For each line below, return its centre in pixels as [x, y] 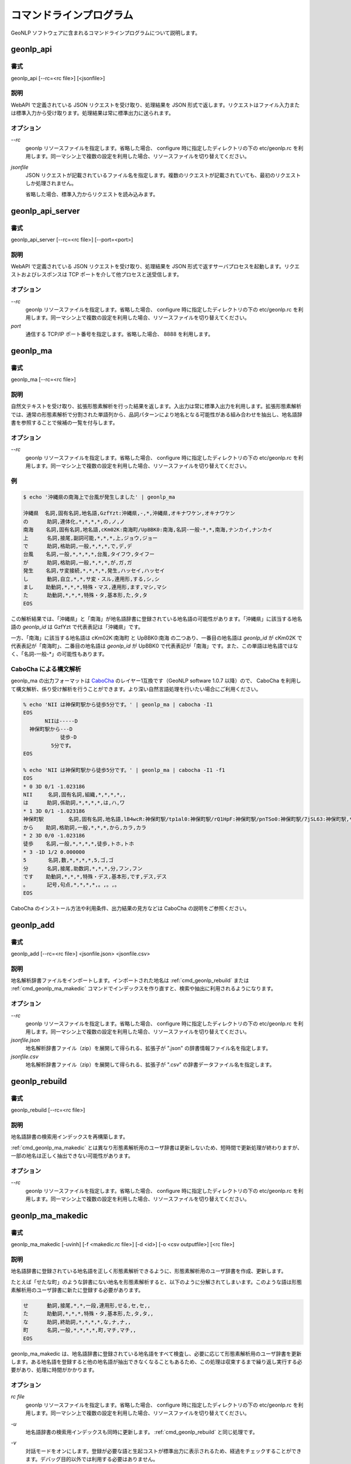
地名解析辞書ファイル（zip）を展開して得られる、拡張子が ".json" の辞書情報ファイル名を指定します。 [148, 1048]
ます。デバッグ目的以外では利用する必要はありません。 [92, 1459]
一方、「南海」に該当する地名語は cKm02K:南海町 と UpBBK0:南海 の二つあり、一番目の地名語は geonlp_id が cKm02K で [156, 638]
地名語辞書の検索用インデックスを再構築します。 [70, 1137]
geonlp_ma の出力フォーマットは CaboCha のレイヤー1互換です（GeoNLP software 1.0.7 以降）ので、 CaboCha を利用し [156, 681]
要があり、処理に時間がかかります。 [54, 1370]
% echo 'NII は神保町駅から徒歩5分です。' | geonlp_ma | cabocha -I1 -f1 [124, 770]
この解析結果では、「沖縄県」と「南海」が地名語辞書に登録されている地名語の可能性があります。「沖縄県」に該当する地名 [156, 618]
